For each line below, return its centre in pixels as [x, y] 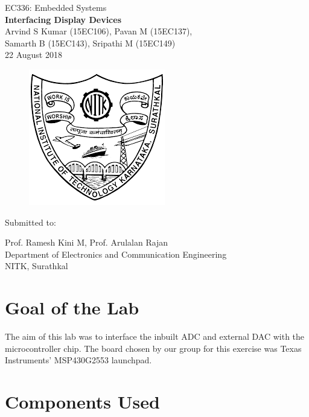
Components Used [82, 402]
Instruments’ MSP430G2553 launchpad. [78, 360]
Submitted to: [30, 222]
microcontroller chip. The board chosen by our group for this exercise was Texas [153, 348]
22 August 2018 [33, 55]
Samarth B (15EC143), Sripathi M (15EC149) [90, 43]
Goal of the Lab [72, 307]
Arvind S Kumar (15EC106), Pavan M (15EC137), [99, 31]
